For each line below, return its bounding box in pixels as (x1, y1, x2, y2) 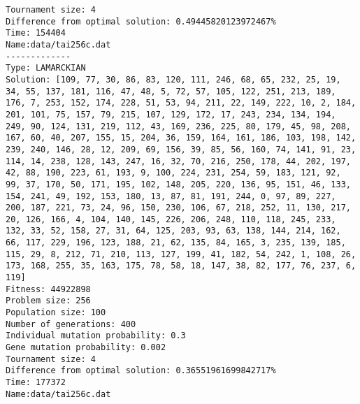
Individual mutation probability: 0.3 (6, 331, 186, 341)
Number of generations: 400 (6, 319, 136, 329)
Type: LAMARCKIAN (6, 63, 86, 73)
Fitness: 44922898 (6, 284, 91, 294)
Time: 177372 (6, 377, 66, 387)
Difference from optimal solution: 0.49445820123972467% (6, 16, 276, 27)
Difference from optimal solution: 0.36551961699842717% (6, 366, 276, 376)
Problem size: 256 (6, 296, 91, 306)
